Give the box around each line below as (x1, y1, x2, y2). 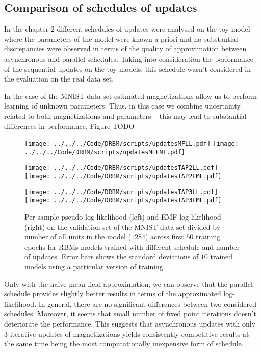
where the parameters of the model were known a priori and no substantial (4, 33, 238, 44)
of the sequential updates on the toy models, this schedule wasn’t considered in (4, 63, 251, 74)
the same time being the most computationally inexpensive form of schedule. (4, 338, 244, 349)
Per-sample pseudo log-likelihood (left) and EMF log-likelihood (24, 211, 221, 222)
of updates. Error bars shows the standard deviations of (24, 251, 199, 262)
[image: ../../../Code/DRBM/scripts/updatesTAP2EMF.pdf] (24, 173, 222, 180)
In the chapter (4, 23, 49, 34)
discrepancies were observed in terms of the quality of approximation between (4, 43, 247, 54)
